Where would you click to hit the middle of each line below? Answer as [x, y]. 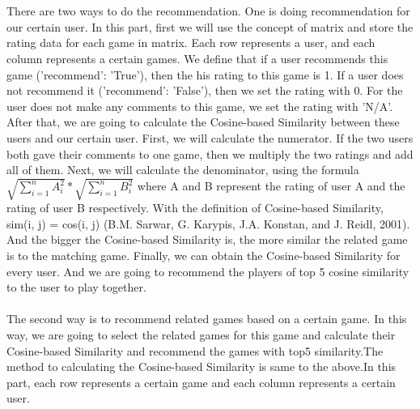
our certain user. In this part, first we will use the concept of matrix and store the [210, 26]
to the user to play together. [76, 287]
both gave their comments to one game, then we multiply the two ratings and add [210, 153]
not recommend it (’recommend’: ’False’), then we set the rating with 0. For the [205, 90]
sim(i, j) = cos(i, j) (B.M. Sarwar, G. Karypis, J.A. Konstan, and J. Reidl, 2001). [208, 223]
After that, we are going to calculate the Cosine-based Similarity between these [203, 122]
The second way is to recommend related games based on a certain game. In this [207, 319]
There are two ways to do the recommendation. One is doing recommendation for [208, 11]
